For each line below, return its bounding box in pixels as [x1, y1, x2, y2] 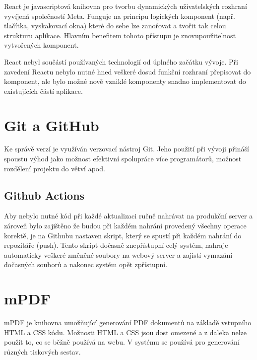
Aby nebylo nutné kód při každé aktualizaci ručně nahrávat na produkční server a [4, 211, 253, 221]
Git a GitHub [4, 115, 99, 135]
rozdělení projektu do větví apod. [4, 163, 105, 173]
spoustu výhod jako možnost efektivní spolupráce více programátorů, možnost [4, 153, 242, 164]
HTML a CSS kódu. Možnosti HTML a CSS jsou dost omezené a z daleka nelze [4, 327, 247, 337]
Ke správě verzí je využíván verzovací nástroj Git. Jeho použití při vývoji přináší [4, 144, 249, 154]
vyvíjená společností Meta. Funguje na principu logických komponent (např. [4, 10, 236, 21]
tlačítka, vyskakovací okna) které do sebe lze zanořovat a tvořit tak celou [4, 20, 226, 31]
